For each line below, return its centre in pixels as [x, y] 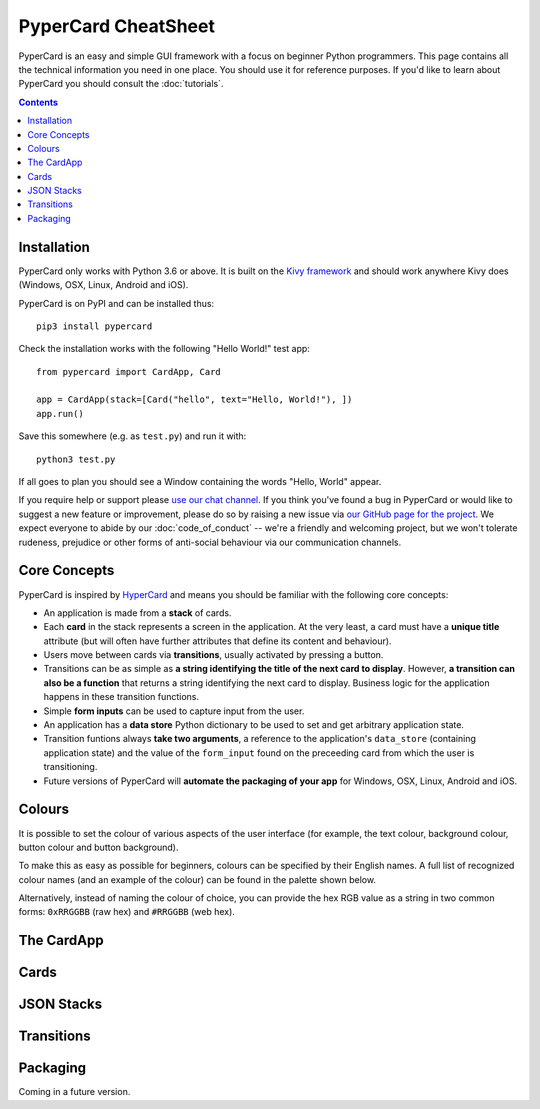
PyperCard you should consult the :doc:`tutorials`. [121, 84]
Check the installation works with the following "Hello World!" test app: [164, 349]
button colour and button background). [98, 847]
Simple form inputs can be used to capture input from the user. [174, 711]
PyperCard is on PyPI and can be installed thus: [116, 303]
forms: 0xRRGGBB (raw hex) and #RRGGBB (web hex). [126, 912]
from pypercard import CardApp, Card [129, 371]
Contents [38, 102]
